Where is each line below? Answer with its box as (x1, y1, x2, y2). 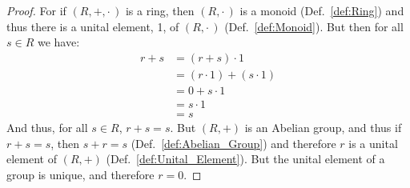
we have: (37, 34, 80, 50)
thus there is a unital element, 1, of (6, 18, 179, 34)
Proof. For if (6, 2, 66, 18)
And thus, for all (6, 118, 88, 135)
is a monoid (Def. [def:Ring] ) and (239, 2, 404, 18)
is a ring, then (125, 2, 195, 18)
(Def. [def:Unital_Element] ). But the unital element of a (106, 150, 385, 167)
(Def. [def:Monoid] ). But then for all (224, 18, 404, 34)
